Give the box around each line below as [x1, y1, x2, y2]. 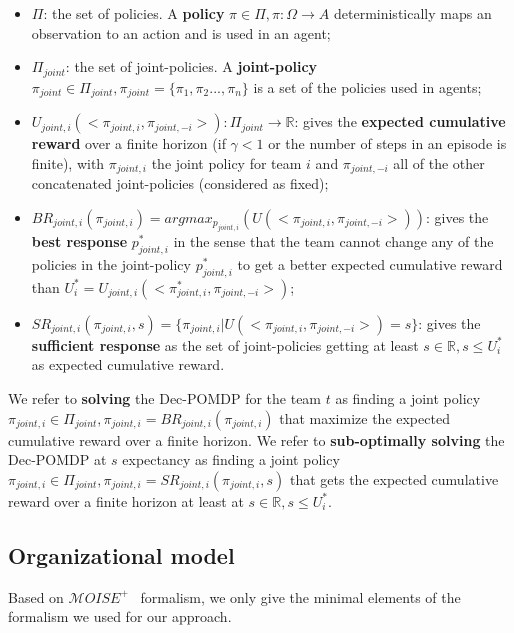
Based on [8, 586, 64, 607]
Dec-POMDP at [8, 449, 107, 470]
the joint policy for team [151, 152, 302, 173]
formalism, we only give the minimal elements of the [140, 586, 461, 607]
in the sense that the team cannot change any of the [173, 231, 494, 252]
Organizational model [8, 539, 235, 570]
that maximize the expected [279, 407, 450, 428]
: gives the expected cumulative [294, 111, 506, 132]
